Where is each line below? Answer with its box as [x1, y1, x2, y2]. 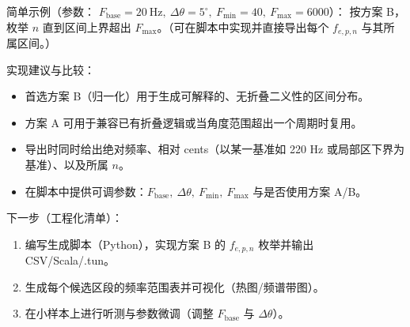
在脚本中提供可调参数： [25, 182, 147, 199]
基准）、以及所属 [25, 156, 108, 173]
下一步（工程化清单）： [6, 209, 123, 226]
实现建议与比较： [6, 61, 95, 77]
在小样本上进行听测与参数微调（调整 [25, 305, 214, 321]
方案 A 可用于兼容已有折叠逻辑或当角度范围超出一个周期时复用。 [25, 114, 363, 130]
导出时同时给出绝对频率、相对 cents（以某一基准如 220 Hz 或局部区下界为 [25, 141, 404, 157]
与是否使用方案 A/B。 [252, 182, 367, 199]
